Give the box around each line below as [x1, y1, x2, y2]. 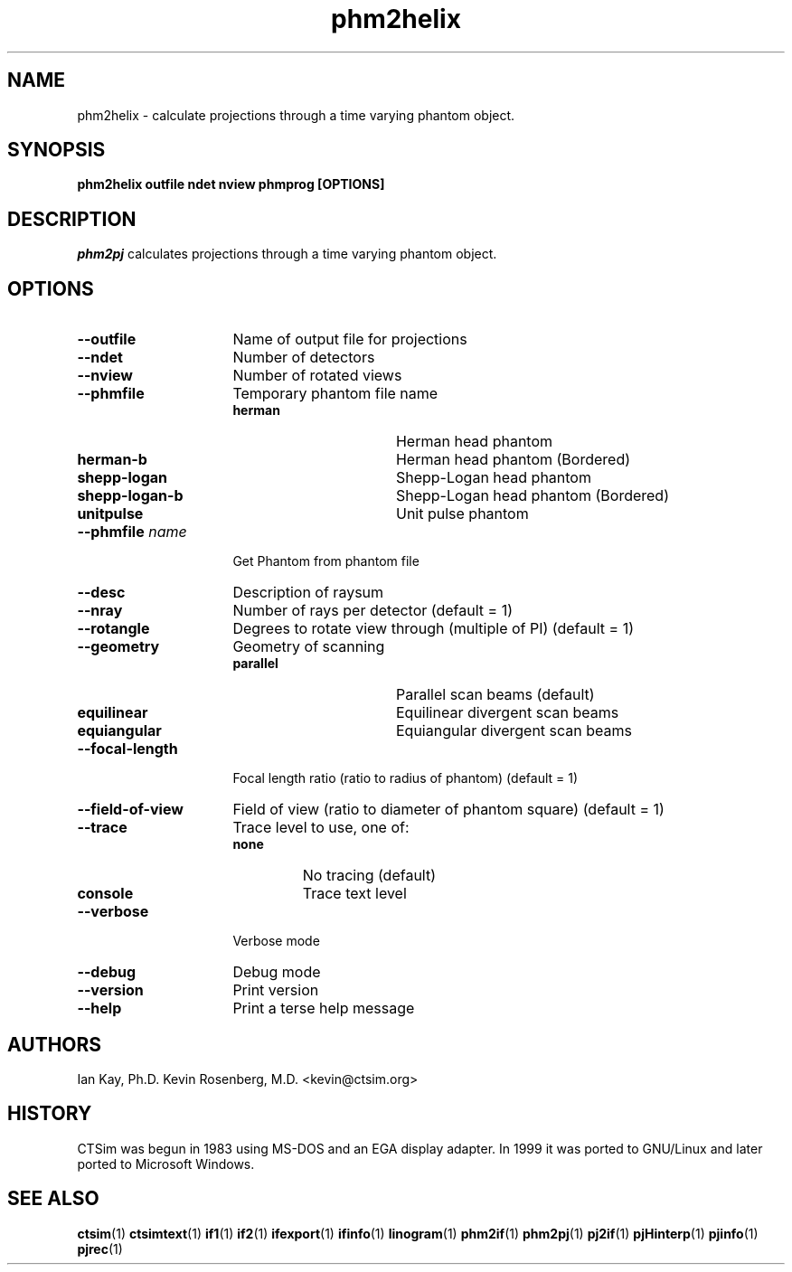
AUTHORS [7, 1032, 102, 1056]
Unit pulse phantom [395, 504, 529, 523]
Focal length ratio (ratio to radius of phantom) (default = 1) [232, 770, 579, 787]
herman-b [77, 450, 147, 469]
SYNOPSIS [7, 138, 106, 162]
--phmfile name [77, 523, 187, 542]
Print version [232, 981, 319, 1000]
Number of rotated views [232, 366, 402, 385]
